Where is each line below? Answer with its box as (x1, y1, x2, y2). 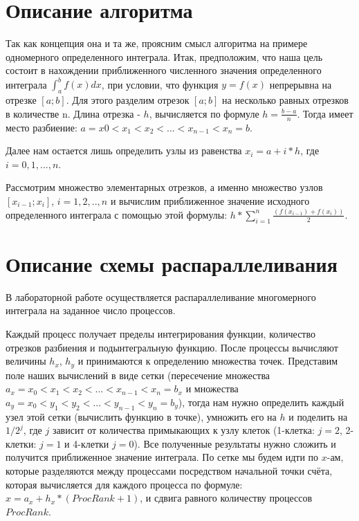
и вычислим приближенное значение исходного (110, 194, 310, 208)
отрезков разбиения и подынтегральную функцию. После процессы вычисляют (6, 340, 338, 354)
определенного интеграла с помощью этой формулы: (6, 207, 228, 221)
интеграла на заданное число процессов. (6, 303, 176, 318)
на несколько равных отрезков (222, 93, 349, 107)
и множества (185, 381, 239, 396)
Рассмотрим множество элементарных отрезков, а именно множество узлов (6, 180, 323, 194)
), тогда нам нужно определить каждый (178, 394, 344, 409)
